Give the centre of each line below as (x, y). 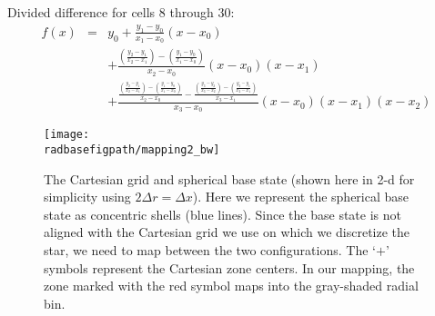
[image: (67, 135)
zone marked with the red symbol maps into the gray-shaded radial (231, 286)
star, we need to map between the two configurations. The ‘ (210, 250)
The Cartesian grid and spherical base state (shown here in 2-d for (229, 178)
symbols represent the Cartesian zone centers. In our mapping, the (229, 267)
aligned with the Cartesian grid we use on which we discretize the (227, 232)
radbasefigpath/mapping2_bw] (132, 150)
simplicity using (87, 197)
